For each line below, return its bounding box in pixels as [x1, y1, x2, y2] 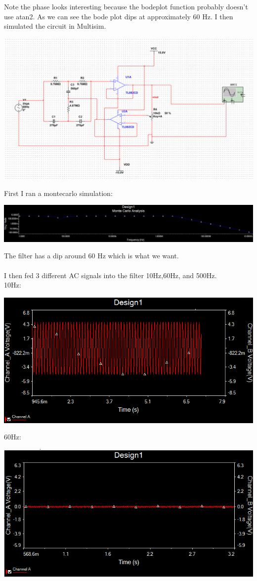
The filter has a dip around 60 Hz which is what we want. [4, 250, 179, 261]
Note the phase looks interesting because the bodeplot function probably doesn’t [4, 1, 248, 11]
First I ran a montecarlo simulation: [4, 188, 113, 198]
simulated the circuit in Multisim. [4, 21, 106, 31]
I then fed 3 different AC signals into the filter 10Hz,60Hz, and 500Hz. [4, 270, 217, 280]
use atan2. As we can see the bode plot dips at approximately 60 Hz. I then [4, 11, 233, 21]
